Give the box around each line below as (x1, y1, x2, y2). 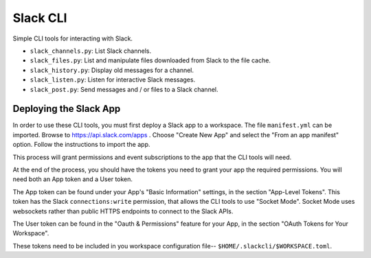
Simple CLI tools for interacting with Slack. (12, 34, 133, 43)
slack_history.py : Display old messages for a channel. (30, 66, 194, 74)
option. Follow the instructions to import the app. (12, 141, 150, 149)
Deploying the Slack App (12, 103, 121, 115)
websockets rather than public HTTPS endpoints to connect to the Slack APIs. (12, 207, 234, 215)
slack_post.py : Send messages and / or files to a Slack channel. (30, 85, 218, 93)
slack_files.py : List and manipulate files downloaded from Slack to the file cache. (30, 56, 271, 64)
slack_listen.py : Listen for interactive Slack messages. (30, 75, 196, 84)
